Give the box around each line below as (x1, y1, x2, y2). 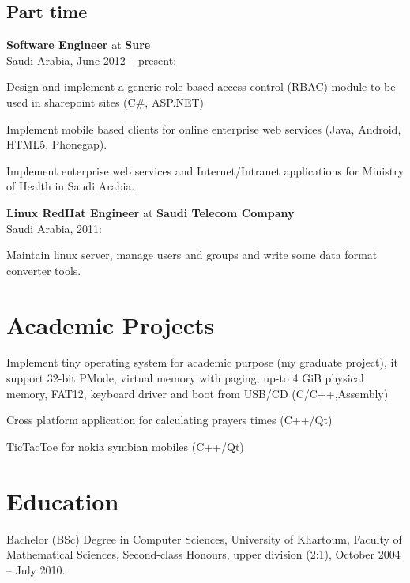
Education (6, 484, 119, 517)
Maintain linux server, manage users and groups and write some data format (6, 246, 378, 263)
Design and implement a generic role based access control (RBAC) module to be (6, 78, 396, 95)
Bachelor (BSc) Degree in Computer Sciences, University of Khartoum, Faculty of (6, 530, 402, 547)
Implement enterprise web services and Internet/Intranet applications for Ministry (6, 162, 404, 179)
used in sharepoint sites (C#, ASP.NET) (6, 93, 205, 110)
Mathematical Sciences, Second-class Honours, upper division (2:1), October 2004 (6, 546, 401, 562)
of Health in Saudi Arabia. (6, 178, 135, 194)
